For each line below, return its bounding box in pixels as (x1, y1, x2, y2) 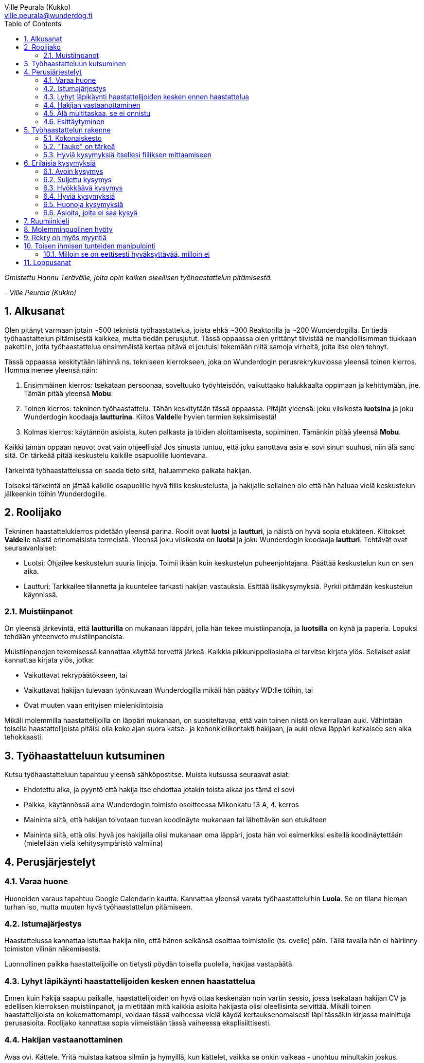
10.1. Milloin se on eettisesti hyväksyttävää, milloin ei (43, 250, 210, 258)
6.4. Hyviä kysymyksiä (43, 192, 115, 200)
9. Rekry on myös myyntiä (24, 233, 107, 242)
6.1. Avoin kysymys (43, 167, 104, 175)
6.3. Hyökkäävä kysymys (43, 184, 123, 192)
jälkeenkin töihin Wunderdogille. (4, 489, 107, 498)
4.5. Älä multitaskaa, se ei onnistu (43, 109, 151, 117)
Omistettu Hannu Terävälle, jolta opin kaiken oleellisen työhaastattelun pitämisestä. (4, 273, 272, 282)
